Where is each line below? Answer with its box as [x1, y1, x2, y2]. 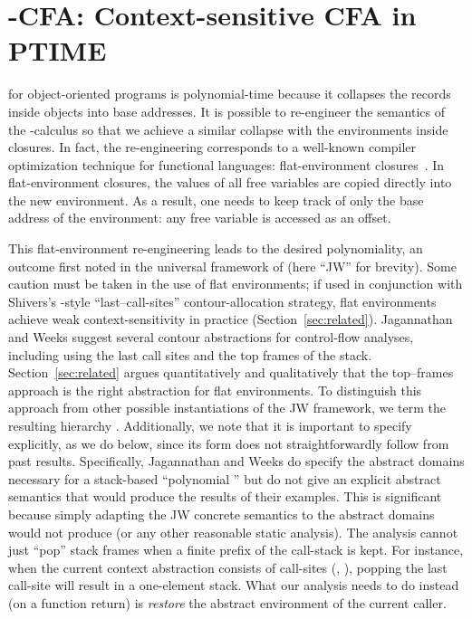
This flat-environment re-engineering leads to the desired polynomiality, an [8, 239, 423, 258]
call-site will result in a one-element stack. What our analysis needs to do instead [8, 576, 459, 595]
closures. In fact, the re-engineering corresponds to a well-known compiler [8, 138, 417, 157]
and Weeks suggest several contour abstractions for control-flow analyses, [8, 328, 414, 347]
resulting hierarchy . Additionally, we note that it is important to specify [8, 416, 412, 434]
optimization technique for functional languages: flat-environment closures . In [8, 155, 445, 174]
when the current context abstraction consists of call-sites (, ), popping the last [8, 557, 448, 576]
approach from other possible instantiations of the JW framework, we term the [8, 398, 446, 417]
